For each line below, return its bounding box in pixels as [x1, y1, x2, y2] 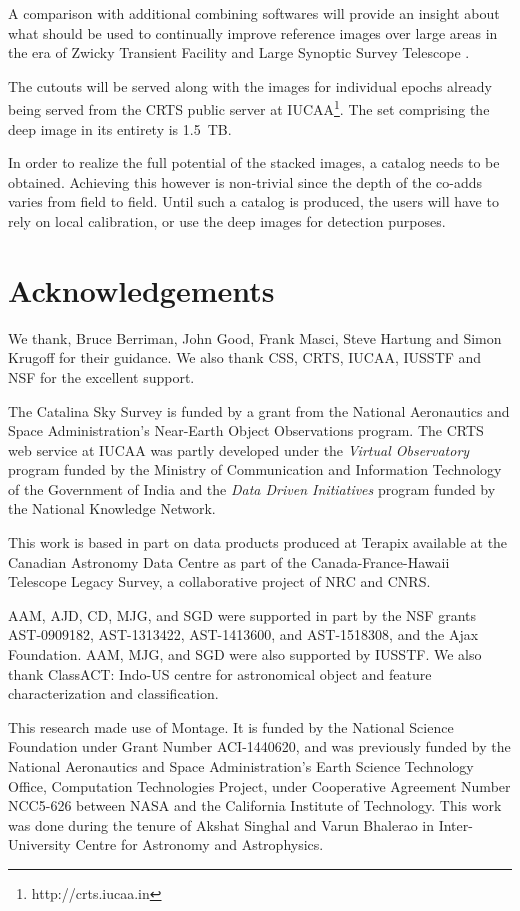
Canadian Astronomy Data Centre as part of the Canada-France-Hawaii [8, 551, 450, 572]
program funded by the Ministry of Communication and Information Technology [8, 459, 502, 480]
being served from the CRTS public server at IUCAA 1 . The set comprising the [8, 96, 490, 120]
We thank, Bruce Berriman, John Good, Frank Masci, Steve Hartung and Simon [8, 327, 502, 348]
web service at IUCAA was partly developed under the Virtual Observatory [8, 439, 470, 460]
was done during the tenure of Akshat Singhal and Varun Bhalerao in [8, 814, 435, 835]
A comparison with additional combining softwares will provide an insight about [8, 3, 500, 23]
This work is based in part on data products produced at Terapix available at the [8, 532, 508, 553]
